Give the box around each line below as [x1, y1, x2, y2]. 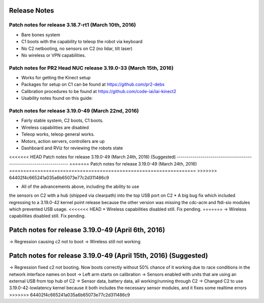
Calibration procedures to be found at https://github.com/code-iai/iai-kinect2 [21, 88, 176, 94]
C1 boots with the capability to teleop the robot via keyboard [21, 39, 143, 45]
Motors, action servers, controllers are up [21, 138, 105, 144]
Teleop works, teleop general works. [21, 131, 95, 137]
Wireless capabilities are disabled [21, 124, 89, 130]
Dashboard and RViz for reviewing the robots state [21, 145, 123, 151]
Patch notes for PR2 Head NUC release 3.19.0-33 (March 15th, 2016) [9, 64, 174, 71]
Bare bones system [21, 32, 61, 38]
